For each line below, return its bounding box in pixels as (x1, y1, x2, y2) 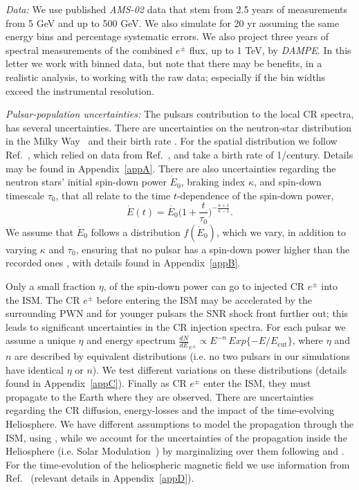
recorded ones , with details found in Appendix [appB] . (6, 255, 241, 270)
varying (6, 242, 37, 256)
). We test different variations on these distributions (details (92, 362, 347, 376)
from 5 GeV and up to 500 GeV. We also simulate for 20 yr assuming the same (6, 15, 340, 30)
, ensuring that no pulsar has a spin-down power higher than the (75, 242, 350, 256)
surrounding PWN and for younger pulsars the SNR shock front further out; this (6, 306, 349, 320)
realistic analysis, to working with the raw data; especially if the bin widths (6, 69, 326, 84)
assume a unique (6, 333, 75, 347)
